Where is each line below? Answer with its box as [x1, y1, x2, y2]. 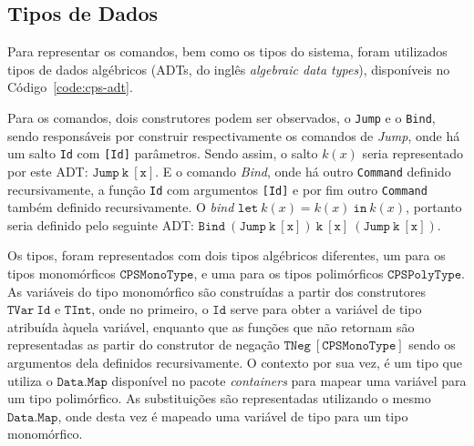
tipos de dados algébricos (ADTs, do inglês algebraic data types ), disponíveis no [7, 59, 450, 78]
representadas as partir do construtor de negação [7, 335, 280, 354]
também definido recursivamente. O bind [7, 198, 234, 217]
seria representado [362, 144, 463, 163]
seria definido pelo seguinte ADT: [7, 215, 194, 234]
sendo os [408, 335, 456, 354]
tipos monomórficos [7, 263, 116, 282]
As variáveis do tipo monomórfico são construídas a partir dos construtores [7, 281, 426, 300]
